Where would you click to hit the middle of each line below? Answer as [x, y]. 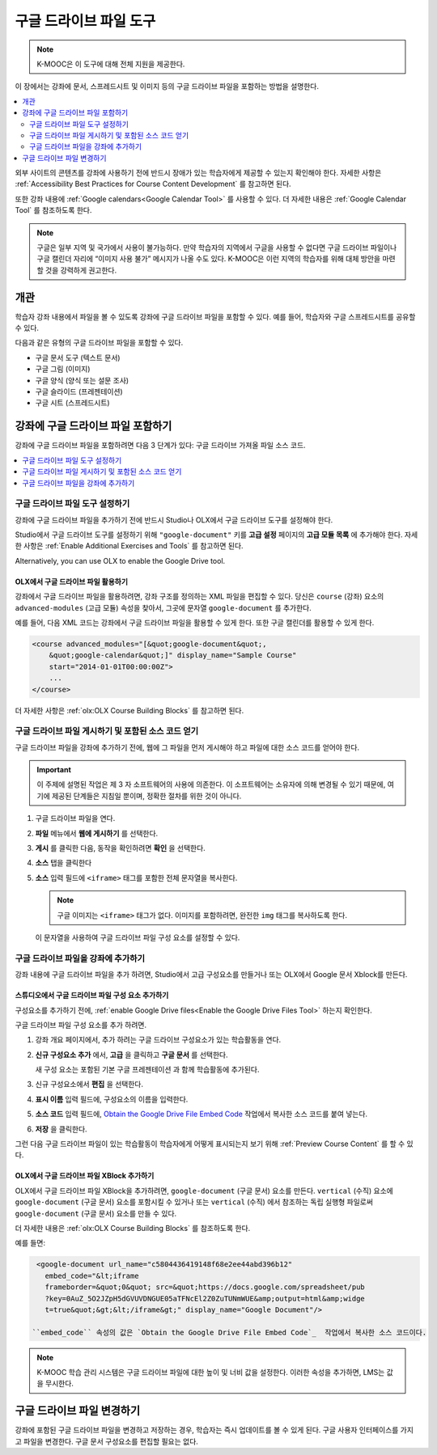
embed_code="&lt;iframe [92, 1275]
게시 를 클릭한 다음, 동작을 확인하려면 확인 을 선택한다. [120, 848]
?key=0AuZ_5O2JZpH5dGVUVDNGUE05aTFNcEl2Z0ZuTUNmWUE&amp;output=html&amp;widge [205, 1299]
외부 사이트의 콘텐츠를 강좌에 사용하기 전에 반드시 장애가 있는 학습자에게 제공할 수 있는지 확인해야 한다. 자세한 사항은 [198, 173]
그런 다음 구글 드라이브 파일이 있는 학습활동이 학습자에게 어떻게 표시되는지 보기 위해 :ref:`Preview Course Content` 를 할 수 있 [214, 1144]
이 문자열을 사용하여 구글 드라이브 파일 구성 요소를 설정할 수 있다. [138, 937]
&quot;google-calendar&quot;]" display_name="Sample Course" [173, 656]
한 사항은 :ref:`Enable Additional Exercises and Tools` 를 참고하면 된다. [129, 546]
